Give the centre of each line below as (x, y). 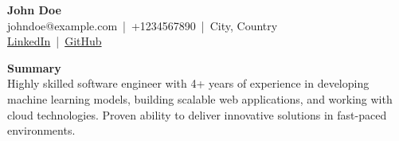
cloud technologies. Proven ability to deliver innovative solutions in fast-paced (197, 114)
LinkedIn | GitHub (55, 41)
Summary (34, 67)
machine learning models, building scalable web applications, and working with (200, 98)
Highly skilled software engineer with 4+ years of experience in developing (188, 83)
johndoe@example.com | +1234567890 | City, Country (143, 25)
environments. (41, 130)
